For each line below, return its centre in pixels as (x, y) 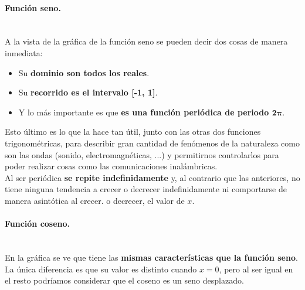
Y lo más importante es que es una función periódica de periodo (144, 112)
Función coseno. (38, 224)
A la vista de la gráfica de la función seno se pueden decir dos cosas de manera (146, 41)
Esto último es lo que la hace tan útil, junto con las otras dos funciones (133, 132)
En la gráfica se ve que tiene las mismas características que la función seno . (151, 257)
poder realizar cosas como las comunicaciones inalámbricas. (111, 166)
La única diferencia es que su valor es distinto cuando (101, 269)
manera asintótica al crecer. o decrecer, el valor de (95, 200)
